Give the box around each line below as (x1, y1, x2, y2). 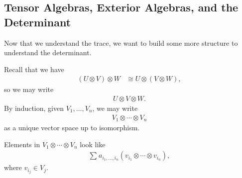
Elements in (4, 139, 40, 149)
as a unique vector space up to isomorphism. (4, 122, 140, 133)
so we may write (4, 84, 54, 94)
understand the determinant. (4, 47, 92, 58)
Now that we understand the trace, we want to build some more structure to (4, 37, 238, 48)
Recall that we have (4, 64, 64, 74)
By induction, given (4, 103, 64, 113)
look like (80, 139, 106, 149)
